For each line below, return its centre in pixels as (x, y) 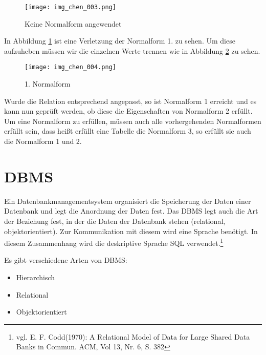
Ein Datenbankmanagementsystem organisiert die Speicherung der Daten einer (128, 201)
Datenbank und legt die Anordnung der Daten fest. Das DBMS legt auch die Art (131, 211)
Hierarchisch (36, 277)
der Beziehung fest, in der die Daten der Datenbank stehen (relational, (115, 221)
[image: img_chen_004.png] (70, 67)
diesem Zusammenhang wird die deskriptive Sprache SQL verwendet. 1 (114, 242)
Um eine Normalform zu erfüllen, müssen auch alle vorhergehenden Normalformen (133, 121)
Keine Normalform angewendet (73, 23)
